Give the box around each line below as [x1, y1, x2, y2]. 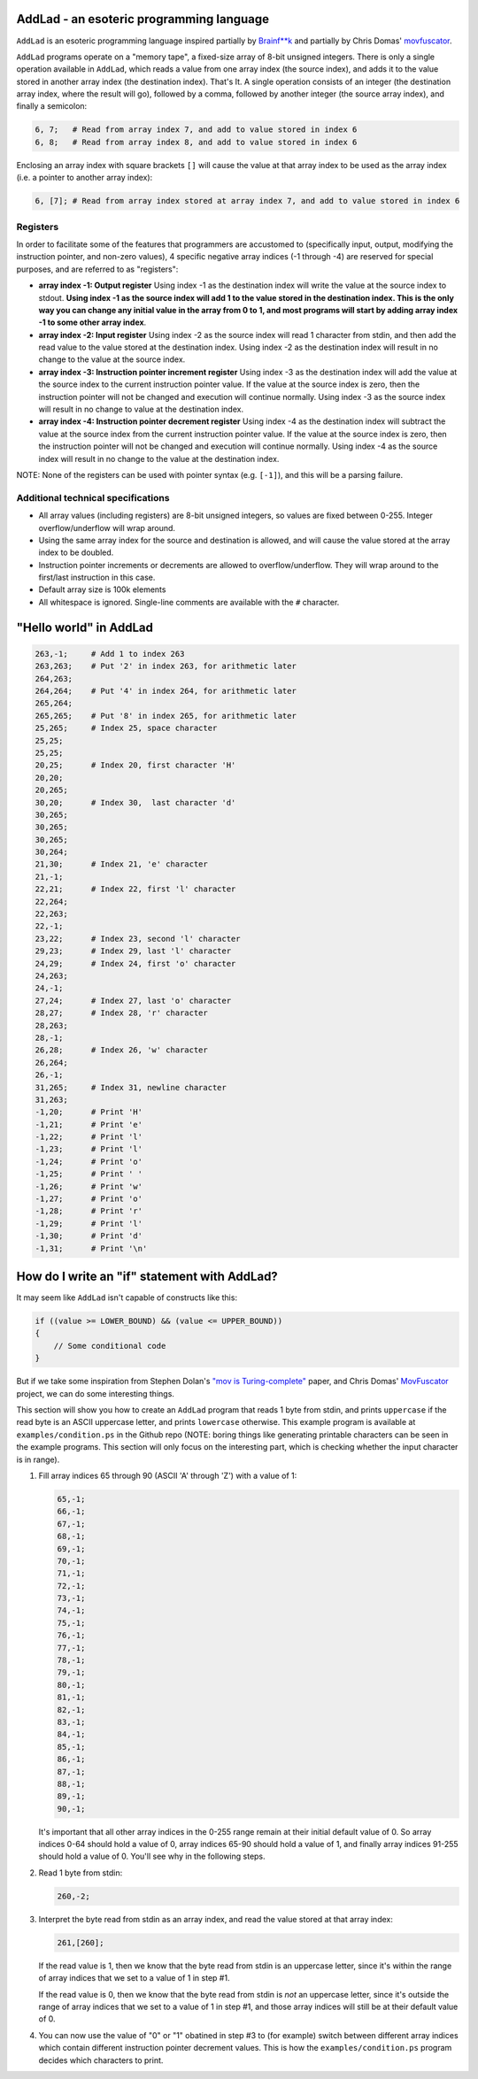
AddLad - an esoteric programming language [16, 12, 270, 27]
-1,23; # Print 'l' [35, 1144, 143, 1154]
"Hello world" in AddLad [16, 620, 154, 635]
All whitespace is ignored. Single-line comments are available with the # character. [38, 597, 340, 607]
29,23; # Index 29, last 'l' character [35, 946, 232, 956]
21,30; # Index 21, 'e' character [35, 859, 208, 869]
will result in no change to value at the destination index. [38, 404, 243, 415]
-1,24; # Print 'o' [35, 1156, 143, 1167]
